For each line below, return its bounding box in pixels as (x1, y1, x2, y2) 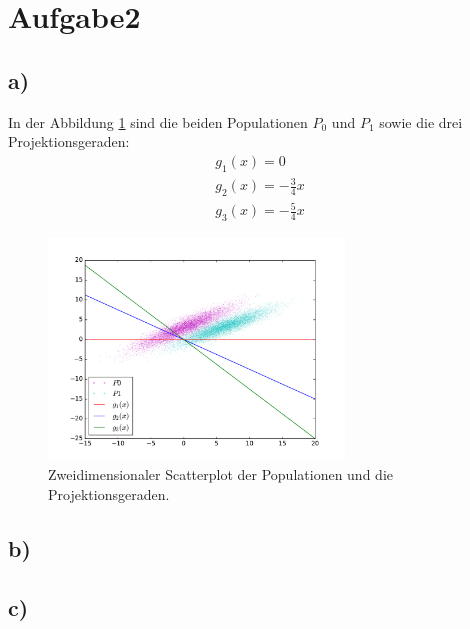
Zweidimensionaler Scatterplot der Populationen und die (48, 464, 393, 485)
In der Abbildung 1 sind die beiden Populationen (8, 111, 308, 132)
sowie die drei (379, 111, 463, 132)
